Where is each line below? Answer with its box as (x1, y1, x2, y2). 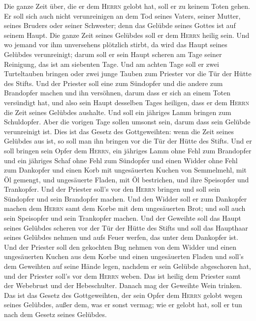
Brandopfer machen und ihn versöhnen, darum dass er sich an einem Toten (4, 88, 230, 98)
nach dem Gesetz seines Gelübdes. (4, 309, 107, 319)
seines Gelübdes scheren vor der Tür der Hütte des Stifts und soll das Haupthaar (4, 222, 248, 233)
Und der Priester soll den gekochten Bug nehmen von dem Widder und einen (4, 241, 237, 252)
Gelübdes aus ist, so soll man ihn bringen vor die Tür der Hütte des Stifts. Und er (4, 136, 252, 146)
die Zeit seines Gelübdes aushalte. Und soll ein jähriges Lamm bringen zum (4, 107, 231, 117)
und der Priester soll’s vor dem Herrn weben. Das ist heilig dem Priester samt (4, 270, 241, 281)
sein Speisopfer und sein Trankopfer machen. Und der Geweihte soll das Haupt (4, 213, 241, 223)
